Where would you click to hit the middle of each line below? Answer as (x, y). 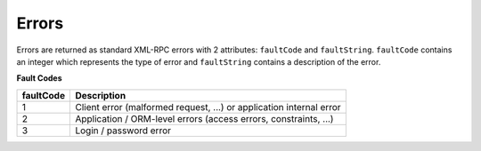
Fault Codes (39, 78)
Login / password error (123, 131)
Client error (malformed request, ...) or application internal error (208, 107)
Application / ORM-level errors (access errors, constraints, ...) (204, 118)
